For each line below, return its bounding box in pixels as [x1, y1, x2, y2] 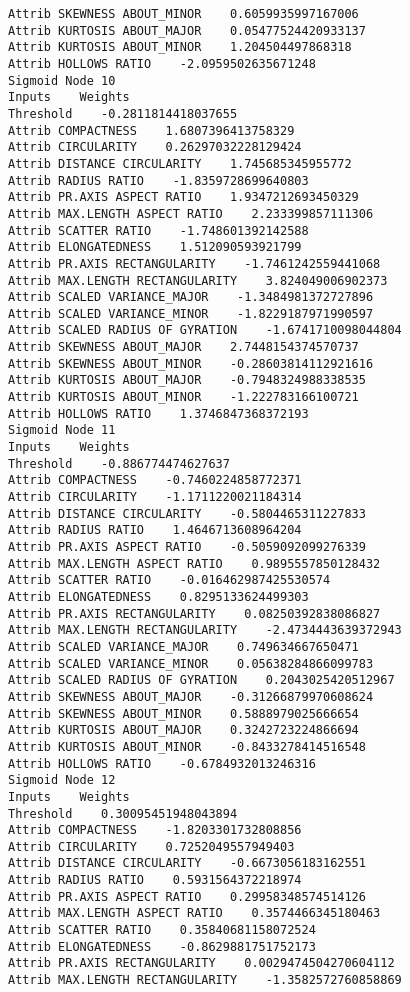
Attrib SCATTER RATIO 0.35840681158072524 [8, 923, 316, 938]
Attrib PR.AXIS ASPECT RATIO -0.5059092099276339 [8, 540, 366, 554]
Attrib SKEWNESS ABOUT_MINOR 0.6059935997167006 [8, 7, 359, 21]
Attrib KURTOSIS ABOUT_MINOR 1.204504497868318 [8, 40, 352, 55]
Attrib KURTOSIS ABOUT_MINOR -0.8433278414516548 [8, 739, 366, 754]
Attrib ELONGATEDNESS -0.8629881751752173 [8, 939, 316, 954]
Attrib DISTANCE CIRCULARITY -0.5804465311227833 [8, 506, 366, 521]
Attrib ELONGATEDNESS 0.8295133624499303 [8, 589, 309, 604]
